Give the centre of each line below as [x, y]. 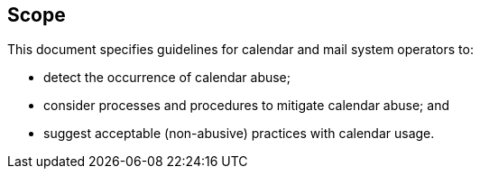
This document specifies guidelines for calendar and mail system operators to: [240, 50]
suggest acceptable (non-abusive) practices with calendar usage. [239, 134]
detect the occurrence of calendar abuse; [167, 78]
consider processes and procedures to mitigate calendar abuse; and [246, 106]
